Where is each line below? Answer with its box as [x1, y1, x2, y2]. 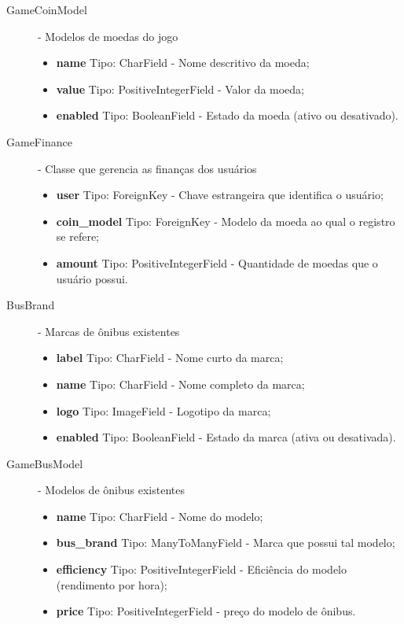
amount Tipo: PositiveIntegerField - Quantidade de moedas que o [56, 254, 378, 271]
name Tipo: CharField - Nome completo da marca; [56, 375, 305, 392]
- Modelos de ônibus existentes [38, 482, 185, 498]
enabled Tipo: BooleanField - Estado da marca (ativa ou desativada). [56, 429, 396, 445]
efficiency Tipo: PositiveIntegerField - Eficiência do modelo [56, 561, 347, 578]
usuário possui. [56, 270, 128, 286]
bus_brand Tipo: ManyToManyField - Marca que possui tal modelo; [56, 534, 395, 551]
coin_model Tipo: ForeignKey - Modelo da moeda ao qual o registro [56, 212, 395, 229]
